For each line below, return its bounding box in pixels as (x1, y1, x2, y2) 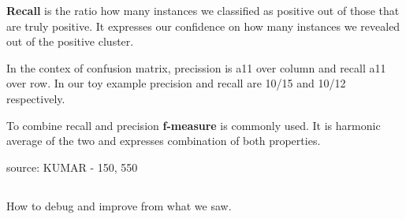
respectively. (6, 90, 65, 106)
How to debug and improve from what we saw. (6, 197, 232, 213)
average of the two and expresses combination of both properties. (6, 132, 321, 149)
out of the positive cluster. (6, 33, 134, 50)
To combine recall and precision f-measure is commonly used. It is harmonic (6, 117, 381, 133)
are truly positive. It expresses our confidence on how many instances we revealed (6, 17, 400, 34)
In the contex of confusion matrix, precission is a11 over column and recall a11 (6, 59, 386, 76)
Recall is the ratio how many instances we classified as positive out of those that (6, 2, 400, 18)
